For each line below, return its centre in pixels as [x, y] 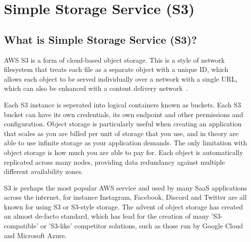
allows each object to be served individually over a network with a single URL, [121, 78]
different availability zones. [44, 171]
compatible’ [21, 226]
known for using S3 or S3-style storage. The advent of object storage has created [124, 206]
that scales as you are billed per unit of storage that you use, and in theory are [121, 133]
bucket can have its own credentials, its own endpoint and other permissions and [124, 114]
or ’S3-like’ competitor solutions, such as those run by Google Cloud [142, 226]
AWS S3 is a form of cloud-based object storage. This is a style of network [114, 60]
